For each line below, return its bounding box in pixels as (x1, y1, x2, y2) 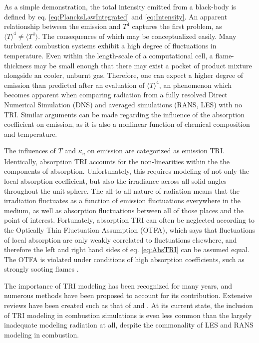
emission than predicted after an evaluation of (4, 79, 145, 90)
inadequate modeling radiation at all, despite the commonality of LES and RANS (4, 320, 254, 330)
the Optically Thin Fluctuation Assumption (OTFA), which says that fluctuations (4, 224, 256, 235)
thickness (4, 60, 32, 70)
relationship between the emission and (4, 21, 121, 31)
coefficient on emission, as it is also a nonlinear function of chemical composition (4, 119, 250, 129)
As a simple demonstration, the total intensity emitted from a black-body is (4, 1, 236, 11)
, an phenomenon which (159, 79, 232, 90)
